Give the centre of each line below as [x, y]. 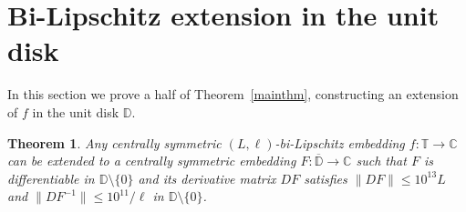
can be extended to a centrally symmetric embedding [152, 161]
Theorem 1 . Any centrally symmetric [114, 142]
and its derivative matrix [207, 178]
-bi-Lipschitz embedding [340, 142]
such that [381, 161]
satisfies [326, 178]
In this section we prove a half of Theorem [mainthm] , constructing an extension [233, 94]
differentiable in [51, 178]
